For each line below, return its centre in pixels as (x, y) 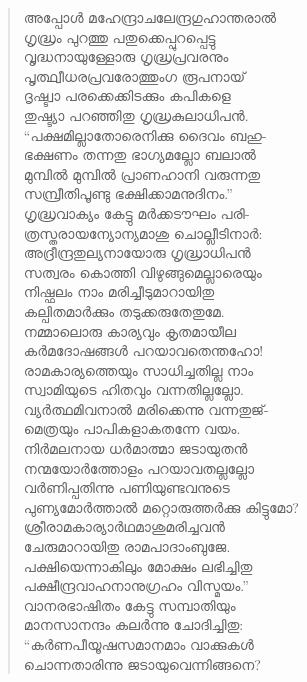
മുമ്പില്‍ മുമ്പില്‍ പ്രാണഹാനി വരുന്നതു (142, 173)
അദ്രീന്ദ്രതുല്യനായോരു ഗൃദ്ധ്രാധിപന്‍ (137, 252)
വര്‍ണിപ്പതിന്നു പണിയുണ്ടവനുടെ (126, 487)
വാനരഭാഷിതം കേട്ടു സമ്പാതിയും (129, 604)
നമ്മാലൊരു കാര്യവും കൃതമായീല (129, 330)
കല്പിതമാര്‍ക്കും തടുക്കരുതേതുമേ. (124, 310)
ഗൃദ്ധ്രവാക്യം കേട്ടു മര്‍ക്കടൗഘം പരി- (136, 212)
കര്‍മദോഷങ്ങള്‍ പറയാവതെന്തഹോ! (143, 350)
